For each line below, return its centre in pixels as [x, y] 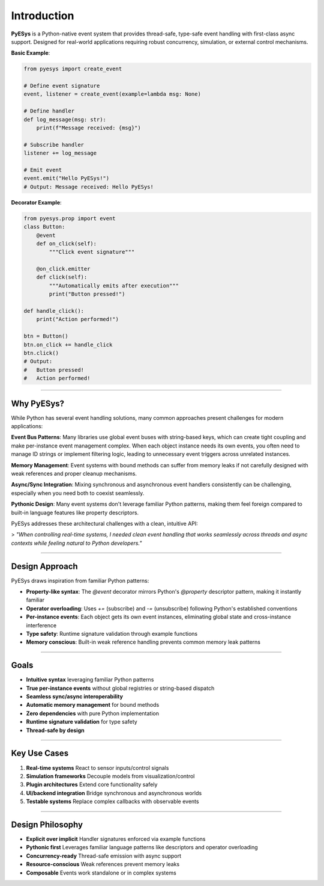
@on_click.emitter [63, 269]
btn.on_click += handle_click [68, 345]
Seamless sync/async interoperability [74, 697]
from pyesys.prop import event [70, 218]
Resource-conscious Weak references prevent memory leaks [103, 864]
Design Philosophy [47, 824]
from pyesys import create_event [73, 69]
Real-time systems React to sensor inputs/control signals [97, 768]
